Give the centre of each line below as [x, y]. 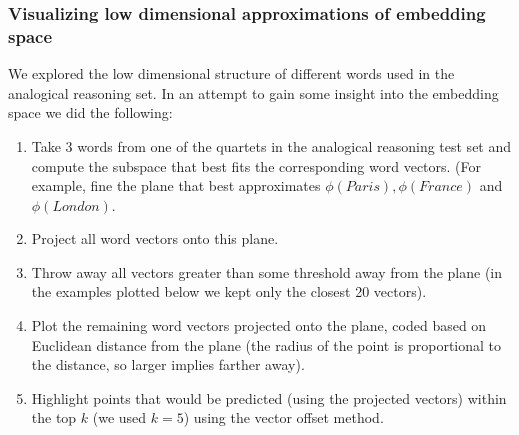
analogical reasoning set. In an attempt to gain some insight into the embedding [253, 92]
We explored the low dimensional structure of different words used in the [231, 73]
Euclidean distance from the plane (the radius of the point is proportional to [266, 344]
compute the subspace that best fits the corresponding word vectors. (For [256, 165]
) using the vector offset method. [283, 417]
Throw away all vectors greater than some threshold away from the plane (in [266, 271]
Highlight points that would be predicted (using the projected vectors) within [269, 397]
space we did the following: [90, 112]
